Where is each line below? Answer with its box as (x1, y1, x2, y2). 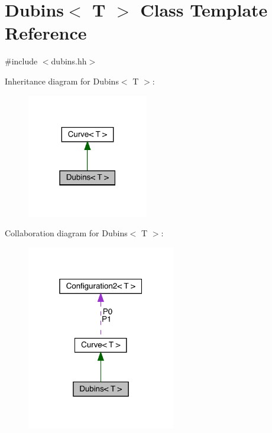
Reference (5, 21, 87, 45)
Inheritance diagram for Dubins (5, 74, 119, 87)
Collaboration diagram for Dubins (5, 227, 128, 239)
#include (5, 55, 38, 67)
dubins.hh (51, 55, 87, 67)
